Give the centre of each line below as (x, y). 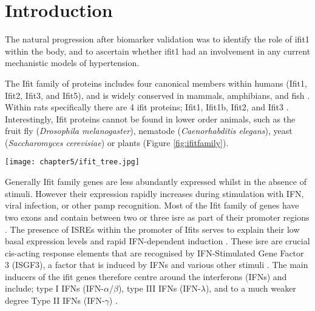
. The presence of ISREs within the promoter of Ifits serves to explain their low (152, 229)
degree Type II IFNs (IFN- (55, 300)
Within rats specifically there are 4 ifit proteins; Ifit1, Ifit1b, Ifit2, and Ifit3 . (147, 107)
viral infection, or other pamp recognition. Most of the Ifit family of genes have (152, 205)
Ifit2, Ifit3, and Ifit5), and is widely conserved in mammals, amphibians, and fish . (157, 95)
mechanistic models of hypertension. (72, 63)
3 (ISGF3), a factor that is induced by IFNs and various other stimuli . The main (157, 265)
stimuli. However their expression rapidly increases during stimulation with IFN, (154, 193)
